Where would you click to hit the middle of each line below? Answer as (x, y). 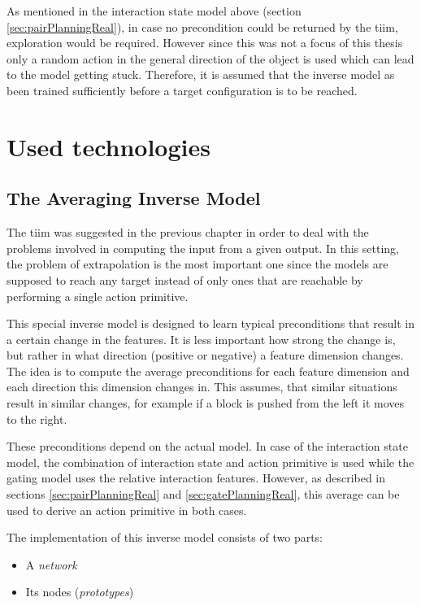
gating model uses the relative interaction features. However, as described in (196, 478)
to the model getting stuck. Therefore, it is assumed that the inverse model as (201, 74)
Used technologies (109, 146)
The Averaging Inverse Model (134, 198)
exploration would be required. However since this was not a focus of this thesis (205, 43)
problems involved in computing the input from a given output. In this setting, (203, 248)
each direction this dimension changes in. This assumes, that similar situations (202, 387)
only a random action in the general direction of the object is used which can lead (210, 58)
